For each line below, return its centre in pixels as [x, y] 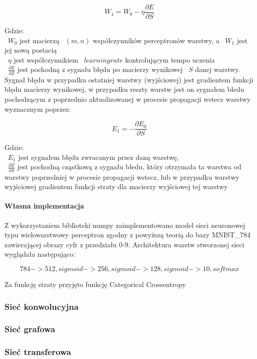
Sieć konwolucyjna [42, 306]
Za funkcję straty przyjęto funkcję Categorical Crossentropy [95, 284]
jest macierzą [39, 40]
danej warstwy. [218, 69]
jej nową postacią [31, 50]
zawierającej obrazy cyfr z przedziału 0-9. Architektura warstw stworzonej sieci [125, 244]
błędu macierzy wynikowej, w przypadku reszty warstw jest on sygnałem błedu [125, 89]
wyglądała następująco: [40, 254]
